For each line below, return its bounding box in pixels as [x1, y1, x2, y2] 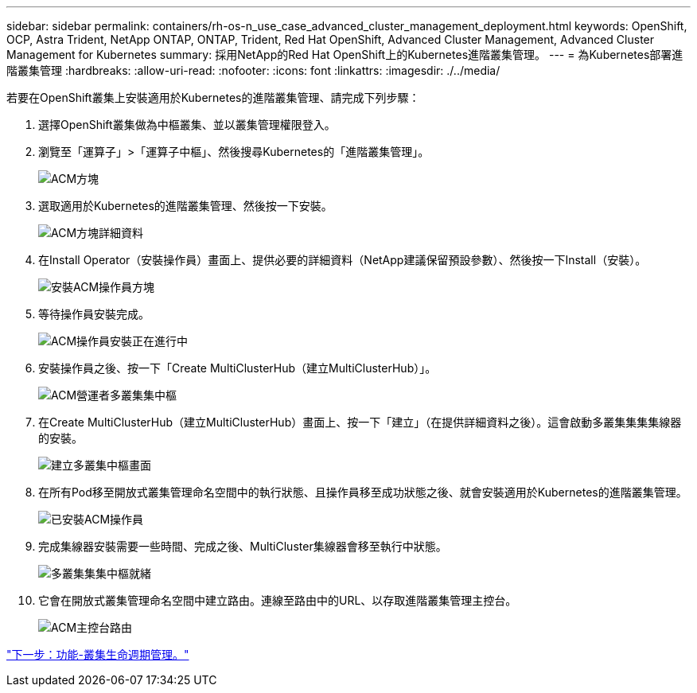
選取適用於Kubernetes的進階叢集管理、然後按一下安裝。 [38, 199, 333, 212]
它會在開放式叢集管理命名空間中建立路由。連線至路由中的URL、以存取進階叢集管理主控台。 [38, 594, 517, 607]
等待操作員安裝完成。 [38, 307, 150, 321]
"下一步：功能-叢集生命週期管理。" [6, 648, 189, 661]
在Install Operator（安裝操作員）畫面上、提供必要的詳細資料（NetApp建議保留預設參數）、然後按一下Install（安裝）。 [38, 253, 647, 267]
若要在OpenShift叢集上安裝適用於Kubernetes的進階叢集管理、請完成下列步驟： [6, 91, 420, 104]
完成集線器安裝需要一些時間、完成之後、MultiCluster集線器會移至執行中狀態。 [38, 539, 447, 553]
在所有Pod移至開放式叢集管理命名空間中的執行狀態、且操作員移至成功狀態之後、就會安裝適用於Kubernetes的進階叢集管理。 [38, 485, 687, 499]
